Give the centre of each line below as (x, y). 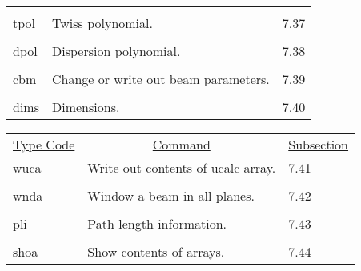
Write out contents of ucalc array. (182, 167)
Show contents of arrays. (156, 251)
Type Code (44, 144)
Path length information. (157, 223)
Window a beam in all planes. (171, 195)
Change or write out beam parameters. (160, 79)
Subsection (319, 144)
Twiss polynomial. (102, 23)
